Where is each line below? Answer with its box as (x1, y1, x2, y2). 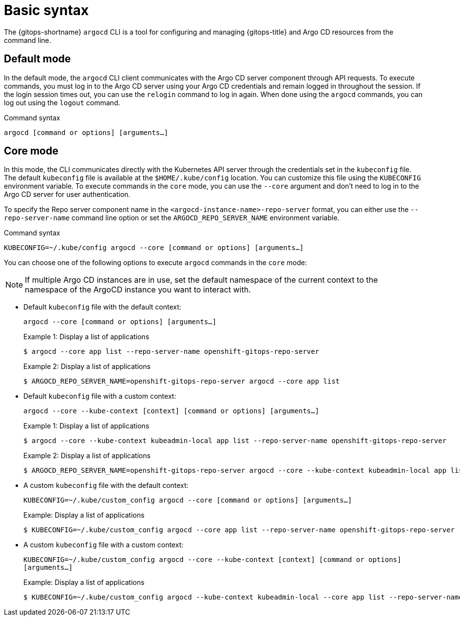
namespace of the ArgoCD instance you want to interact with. (25, 285, 251, 295)
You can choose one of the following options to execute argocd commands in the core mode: (4, 258, 307, 267)
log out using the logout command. (4, 98, 120, 107)
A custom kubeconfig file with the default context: (23, 481, 189, 490)
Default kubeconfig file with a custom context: (23, 392, 176, 401)
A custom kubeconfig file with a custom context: (23, 541, 184, 549)
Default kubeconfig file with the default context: (23, 303, 181, 311)
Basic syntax (4, 2, 89, 19)
